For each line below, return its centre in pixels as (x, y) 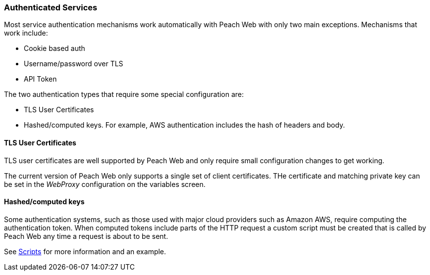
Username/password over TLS (74, 64)
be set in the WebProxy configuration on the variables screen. (105, 184)
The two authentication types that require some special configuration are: (124, 94)
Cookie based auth (54, 48)
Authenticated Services (51, 7)
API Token (40, 79)
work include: (26, 33)
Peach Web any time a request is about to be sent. (86, 236)
